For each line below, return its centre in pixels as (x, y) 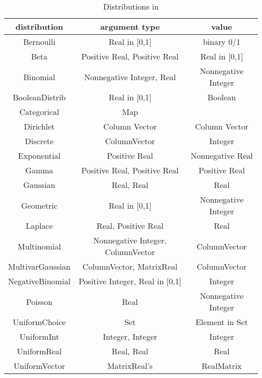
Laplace (39, 226)
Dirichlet (39, 126)
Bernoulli (39, 42)
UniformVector (39, 366)
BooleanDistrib (39, 97)
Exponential (39, 155)
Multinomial (39, 246)
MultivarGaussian (39, 266)
